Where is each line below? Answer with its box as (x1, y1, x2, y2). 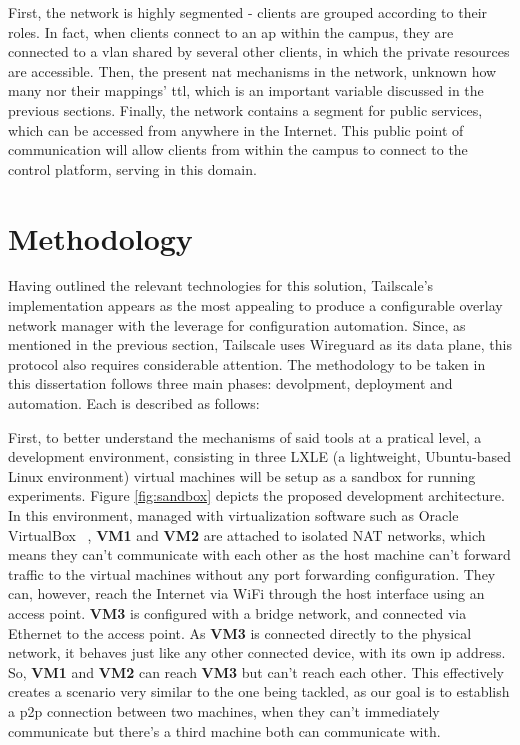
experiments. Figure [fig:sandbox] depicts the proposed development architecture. (8, 485, 505, 506)
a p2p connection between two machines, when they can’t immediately (8, 700, 440, 721)
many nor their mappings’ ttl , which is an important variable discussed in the (8, 80, 484, 101)
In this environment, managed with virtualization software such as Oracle (8, 505, 459, 525)
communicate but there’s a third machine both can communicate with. (8, 720, 441, 741)
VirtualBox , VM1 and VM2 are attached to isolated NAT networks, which (8, 524, 486, 545)
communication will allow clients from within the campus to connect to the (8, 139, 468, 160)
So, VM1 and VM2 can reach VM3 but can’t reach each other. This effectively (8, 661, 505, 682)
